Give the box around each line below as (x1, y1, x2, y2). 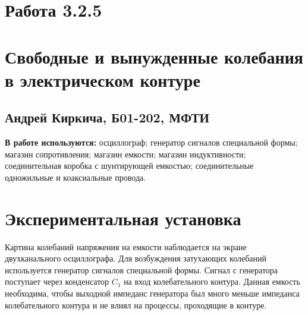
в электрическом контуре (5, 67, 200, 92)
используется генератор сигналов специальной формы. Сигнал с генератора (5, 263, 278, 276)
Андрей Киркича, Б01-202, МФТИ (5, 108, 209, 127)
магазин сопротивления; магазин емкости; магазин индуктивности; (5, 147, 246, 160)
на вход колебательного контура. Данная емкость (124, 275, 300, 288)
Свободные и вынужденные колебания (5, 44, 304, 68)
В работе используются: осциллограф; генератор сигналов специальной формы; (5, 136, 298, 149)
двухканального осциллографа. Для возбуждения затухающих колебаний (5, 252, 266, 264)
